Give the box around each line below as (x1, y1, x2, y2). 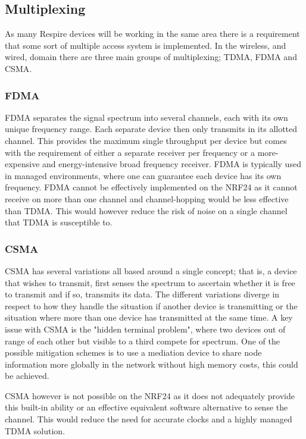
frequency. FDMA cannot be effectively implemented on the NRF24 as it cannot (5, 181, 298, 193)
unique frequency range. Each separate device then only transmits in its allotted (5, 123, 298, 135)
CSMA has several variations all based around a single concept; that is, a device (5, 264, 297, 277)
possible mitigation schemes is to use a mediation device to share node (5, 346, 262, 359)
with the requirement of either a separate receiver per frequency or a (5, 146, 255, 158)
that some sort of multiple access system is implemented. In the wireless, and (5, 39, 286, 51)
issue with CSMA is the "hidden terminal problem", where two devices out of (5, 322, 286, 335)
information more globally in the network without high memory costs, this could (5, 358, 298, 370)
